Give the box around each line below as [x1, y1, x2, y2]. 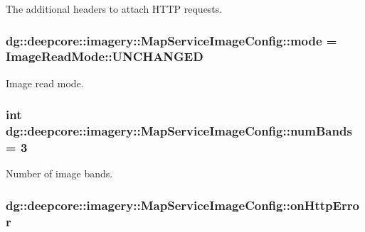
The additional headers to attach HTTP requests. [6, 1, 223, 16]
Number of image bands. [6, 166, 113, 181]
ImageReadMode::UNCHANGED [6, 48, 203, 65]
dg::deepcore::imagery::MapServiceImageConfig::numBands [6, 122, 352, 140]
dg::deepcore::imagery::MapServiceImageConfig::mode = [6, 31, 337, 49]
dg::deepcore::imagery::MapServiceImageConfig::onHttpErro [6, 196, 359, 214]
